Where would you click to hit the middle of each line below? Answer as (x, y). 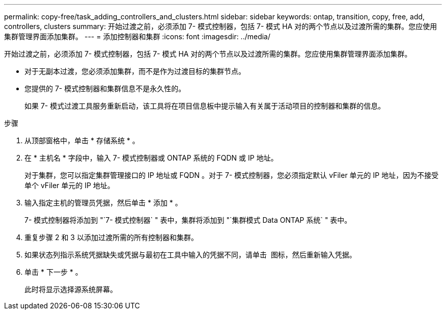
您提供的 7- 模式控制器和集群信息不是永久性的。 (105, 88)
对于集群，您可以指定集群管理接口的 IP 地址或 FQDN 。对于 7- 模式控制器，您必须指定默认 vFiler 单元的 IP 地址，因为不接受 (232, 175)
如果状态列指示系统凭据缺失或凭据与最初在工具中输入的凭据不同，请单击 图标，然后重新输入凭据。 (190, 255)
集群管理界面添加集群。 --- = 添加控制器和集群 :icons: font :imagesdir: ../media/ (137, 36)
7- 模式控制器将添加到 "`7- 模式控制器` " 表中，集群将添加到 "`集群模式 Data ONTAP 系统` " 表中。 (188, 220)
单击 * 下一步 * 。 (53, 272)
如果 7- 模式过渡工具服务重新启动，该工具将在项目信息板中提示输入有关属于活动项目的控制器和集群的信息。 (205, 106)
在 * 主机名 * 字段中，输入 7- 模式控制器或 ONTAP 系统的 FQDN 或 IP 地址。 (151, 158)
